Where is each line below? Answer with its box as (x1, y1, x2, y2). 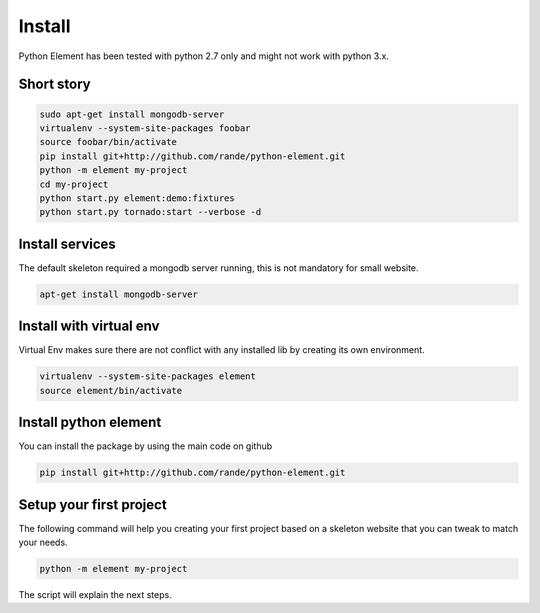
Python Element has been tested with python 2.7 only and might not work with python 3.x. (18, 50, 390, 62)
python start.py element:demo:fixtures (39, 192, 235, 204)
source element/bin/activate (39, 385, 183, 396)
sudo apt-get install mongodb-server (39, 108, 225, 120)
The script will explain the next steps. (18, 588, 172, 600)
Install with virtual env (18, 318, 160, 335)
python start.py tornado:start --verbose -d (39, 206, 262, 218)
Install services (18, 235, 117, 252)
